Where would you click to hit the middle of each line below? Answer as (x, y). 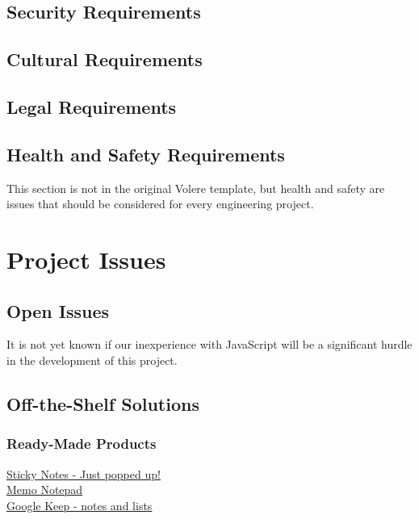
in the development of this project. (92, 360)
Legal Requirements (92, 106)
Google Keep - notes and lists (80, 505)
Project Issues (86, 259)
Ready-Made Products (82, 444)
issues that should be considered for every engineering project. (160, 204)
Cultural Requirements (105, 59)
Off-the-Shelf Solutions (103, 403)
